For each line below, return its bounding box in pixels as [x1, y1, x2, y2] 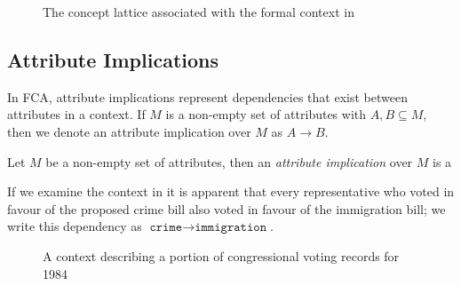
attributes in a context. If [7, 105, 146, 123]
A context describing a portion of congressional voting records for [43, 246, 400, 265]
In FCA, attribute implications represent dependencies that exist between [7, 87, 408, 106]
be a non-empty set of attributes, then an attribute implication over [45, 152, 413, 171]
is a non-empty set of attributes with [165, 105, 367, 123]
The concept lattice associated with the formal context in [43, 3, 354, 20]
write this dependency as [7, 217, 142, 235]
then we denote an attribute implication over [7, 122, 251, 140]
